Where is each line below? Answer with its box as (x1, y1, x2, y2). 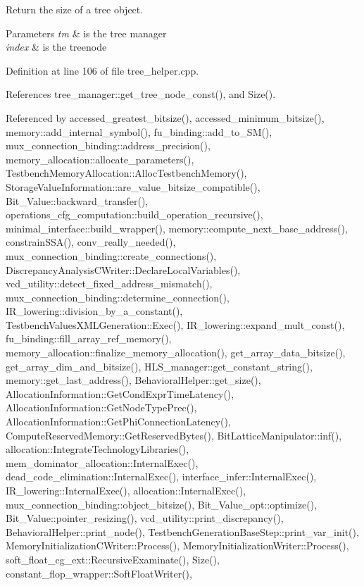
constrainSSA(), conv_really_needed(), (6, 235, 176, 249)
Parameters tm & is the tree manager (6, 25, 167, 40)
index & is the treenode (6, 39, 107, 54)
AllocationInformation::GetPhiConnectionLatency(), (6, 414, 231, 429)
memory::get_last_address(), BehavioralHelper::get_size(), (6, 373, 261, 387)
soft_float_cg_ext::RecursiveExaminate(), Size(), (6, 551, 220, 566)
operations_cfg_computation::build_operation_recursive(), (6, 207, 263, 222)
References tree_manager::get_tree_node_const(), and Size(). (6, 87, 276, 101)
